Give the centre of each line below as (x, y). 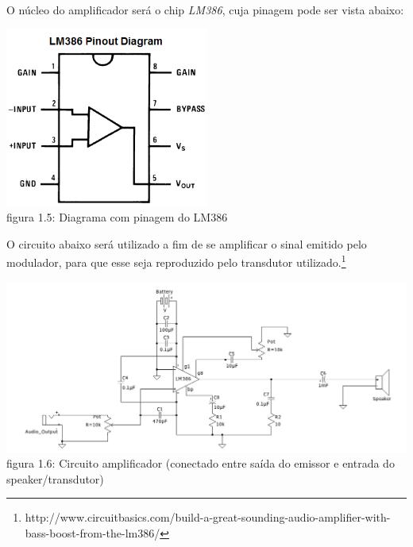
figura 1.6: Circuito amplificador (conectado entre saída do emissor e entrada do (201, 463)
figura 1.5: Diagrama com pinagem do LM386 (117, 217)
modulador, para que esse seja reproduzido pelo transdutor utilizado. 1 (176, 261)
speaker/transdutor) (55, 478)
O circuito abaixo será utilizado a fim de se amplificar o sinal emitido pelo (187, 243)
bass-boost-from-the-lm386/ (93, 533)
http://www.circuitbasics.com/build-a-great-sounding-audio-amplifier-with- (208, 517)
